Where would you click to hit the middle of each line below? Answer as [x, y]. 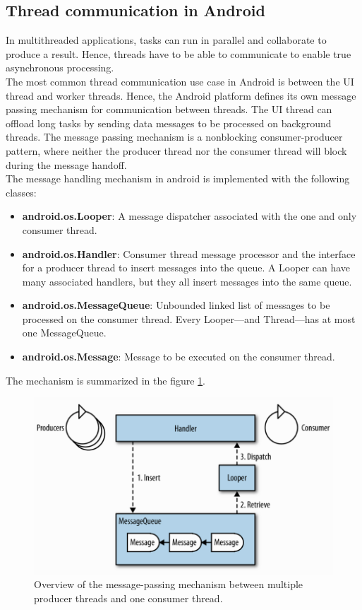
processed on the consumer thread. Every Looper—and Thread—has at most [189, 318]
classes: [21, 192]
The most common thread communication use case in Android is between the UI [180, 81]
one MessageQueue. [64, 333]
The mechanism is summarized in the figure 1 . [106, 380]
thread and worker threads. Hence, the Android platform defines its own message [181, 95]
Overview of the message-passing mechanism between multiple [169, 584]
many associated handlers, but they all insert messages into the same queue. [187, 281]
